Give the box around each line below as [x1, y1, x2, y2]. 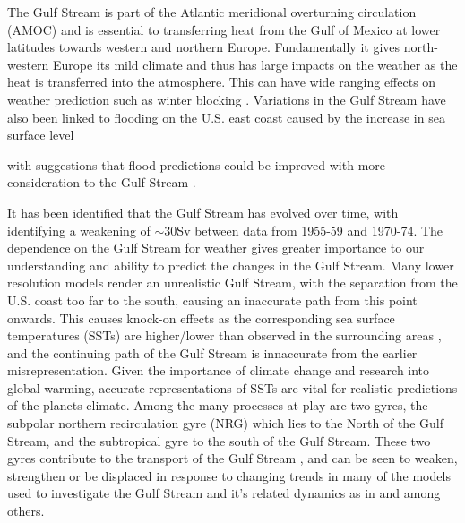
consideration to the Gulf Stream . [7, 173, 196, 192]
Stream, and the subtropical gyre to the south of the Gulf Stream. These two [7, 431, 431, 450]
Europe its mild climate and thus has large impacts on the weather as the [53, 55, 458, 73]
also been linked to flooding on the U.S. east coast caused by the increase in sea [7, 107, 445, 126]
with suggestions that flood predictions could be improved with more [7, 155, 386, 174]
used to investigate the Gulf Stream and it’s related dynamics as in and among [7, 484, 441, 502]
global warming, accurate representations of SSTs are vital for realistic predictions [7, 378, 458, 397]
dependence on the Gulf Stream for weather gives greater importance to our [7, 238, 425, 257]
